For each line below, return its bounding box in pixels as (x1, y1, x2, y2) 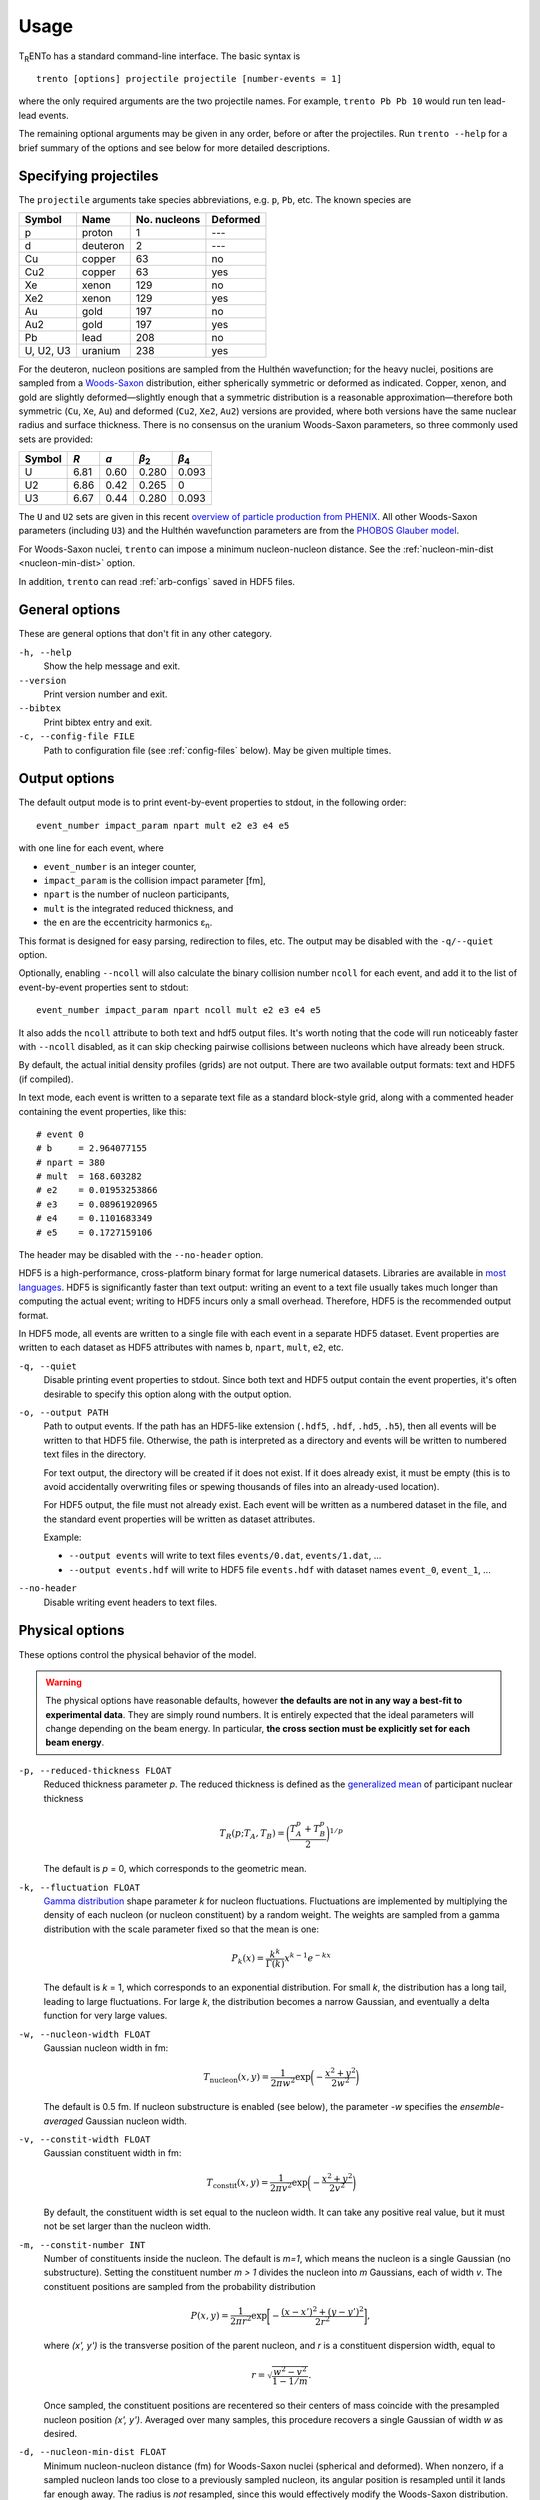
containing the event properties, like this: (18, 1105, 187, 1117)
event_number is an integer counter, (43, 860, 197, 872)
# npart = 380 (36, 1156, 105, 1168)
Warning (45, 1676, 82, 1688)
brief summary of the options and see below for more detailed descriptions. (18, 141, 330, 154)
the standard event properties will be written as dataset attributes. (43, 1513, 316, 1525)
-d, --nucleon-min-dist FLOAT (18, 2446, 167, 2458)
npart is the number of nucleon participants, (43, 888, 230, 900)
